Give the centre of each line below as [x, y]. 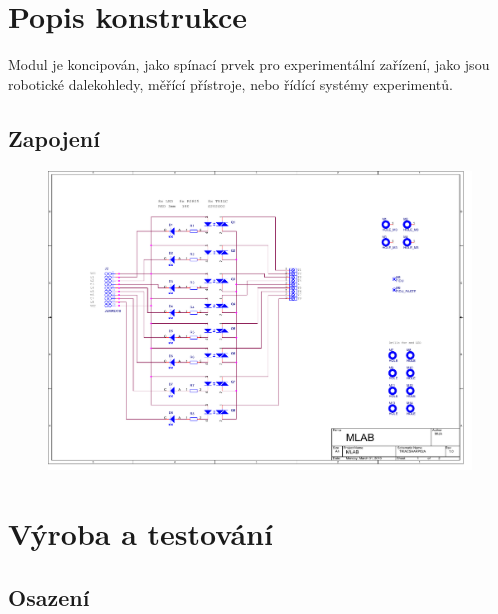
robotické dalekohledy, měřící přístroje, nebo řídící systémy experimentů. [230, 83]
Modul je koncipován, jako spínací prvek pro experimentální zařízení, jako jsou [249, 64]
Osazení [49, 596]
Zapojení [54, 137]
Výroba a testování [140, 532]
